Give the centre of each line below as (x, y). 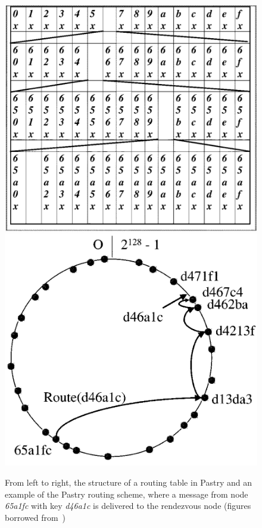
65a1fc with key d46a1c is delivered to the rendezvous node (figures (128, 506)
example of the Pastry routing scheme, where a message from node (127, 494)
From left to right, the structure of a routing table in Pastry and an (128, 482)
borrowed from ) (35, 517)
